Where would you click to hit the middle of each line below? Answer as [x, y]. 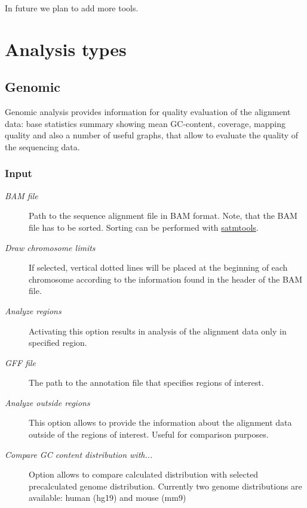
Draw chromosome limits [50, 247]
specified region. [58, 343]
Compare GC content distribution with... [79, 454]
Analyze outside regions [47, 402]
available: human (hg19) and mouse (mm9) [108, 498]
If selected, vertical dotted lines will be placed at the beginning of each [158, 267]
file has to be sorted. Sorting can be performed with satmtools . [144, 227]
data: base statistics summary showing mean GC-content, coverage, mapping [145, 123]
